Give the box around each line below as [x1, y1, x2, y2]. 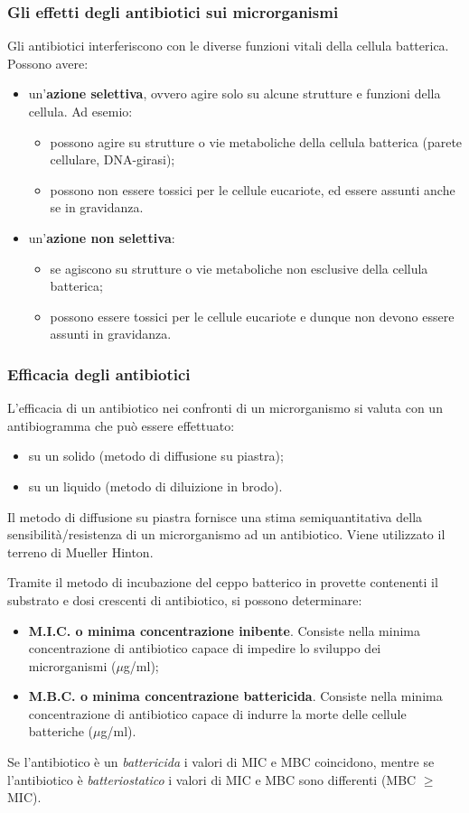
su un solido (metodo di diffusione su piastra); [28, 446, 284, 465]
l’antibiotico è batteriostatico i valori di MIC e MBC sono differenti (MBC [7, 770, 417, 789]
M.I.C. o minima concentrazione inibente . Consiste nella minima [28, 621, 420, 640]
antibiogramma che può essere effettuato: [7, 416, 235, 435]
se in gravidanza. [50, 198, 144, 217]
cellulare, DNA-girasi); [50, 150, 175, 169]
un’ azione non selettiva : [28, 228, 175, 247]
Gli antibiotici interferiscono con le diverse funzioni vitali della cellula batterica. [7, 36, 449, 55]
